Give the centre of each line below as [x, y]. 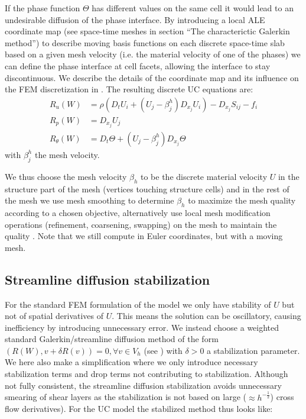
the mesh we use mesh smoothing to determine [89, 200]
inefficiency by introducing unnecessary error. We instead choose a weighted [142, 327]
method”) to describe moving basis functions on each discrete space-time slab [145, 42]
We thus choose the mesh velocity [66, 176]
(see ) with [163, 350]
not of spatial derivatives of [54, 316]
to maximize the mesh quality [242, 200]
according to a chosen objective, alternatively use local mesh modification [138, 212]
